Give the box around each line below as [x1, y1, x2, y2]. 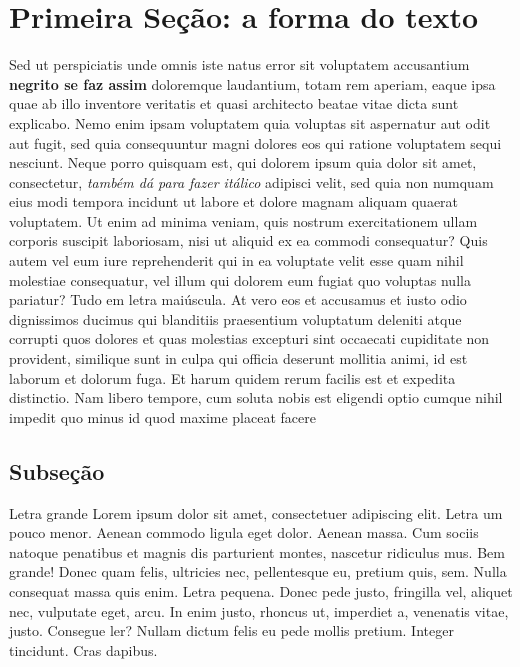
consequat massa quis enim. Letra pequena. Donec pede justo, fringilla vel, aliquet [9, 580, 513, 601]
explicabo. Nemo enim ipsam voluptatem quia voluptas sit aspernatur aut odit [9, 112, 491, 133]
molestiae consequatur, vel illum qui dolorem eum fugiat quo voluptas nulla [9, 269, 471, 290]
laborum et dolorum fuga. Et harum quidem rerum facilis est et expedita [9, 367, 456, 388]
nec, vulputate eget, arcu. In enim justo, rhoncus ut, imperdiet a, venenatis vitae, [9, 600, 509, 621]
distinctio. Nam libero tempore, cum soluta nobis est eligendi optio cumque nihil [9, 387, 503, 408]
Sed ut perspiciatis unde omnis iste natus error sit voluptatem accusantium [9, 54, 470, 75]
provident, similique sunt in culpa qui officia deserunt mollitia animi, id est [9, 348, 468, 369]
